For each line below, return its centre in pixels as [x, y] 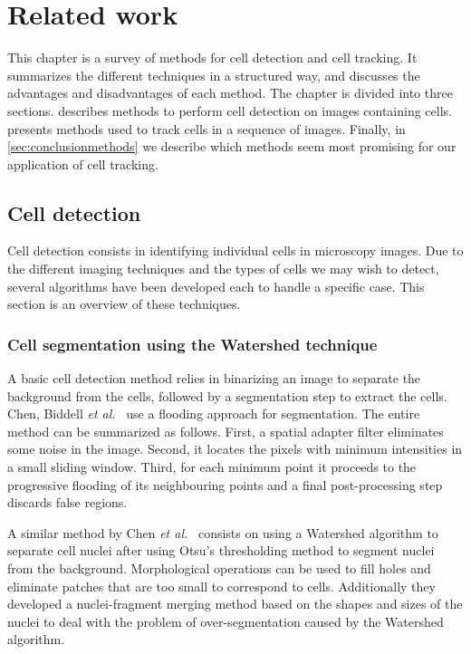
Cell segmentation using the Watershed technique [192, 344]
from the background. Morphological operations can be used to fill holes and [219, 568]
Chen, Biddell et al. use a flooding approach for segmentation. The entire [214, 414]
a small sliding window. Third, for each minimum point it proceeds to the [212, 467]
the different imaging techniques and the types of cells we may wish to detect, [223, 269]
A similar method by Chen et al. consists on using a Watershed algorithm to [223, 532]
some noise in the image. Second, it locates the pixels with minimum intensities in [235, 449]
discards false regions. [67, 502]
